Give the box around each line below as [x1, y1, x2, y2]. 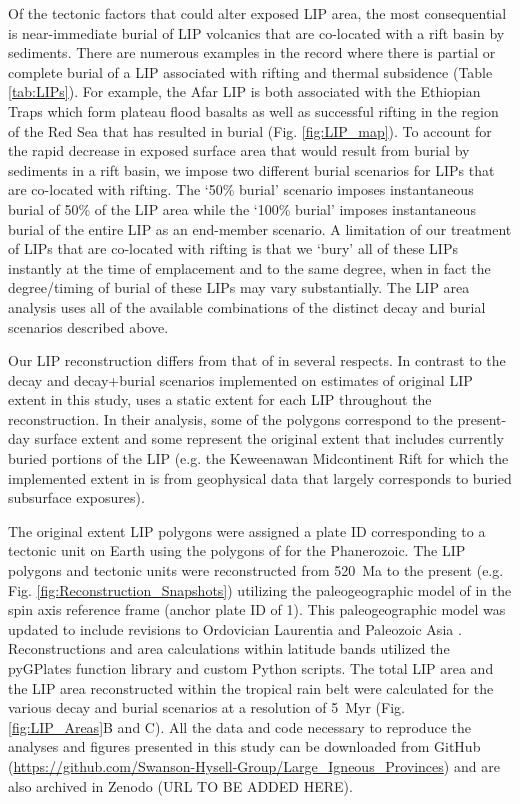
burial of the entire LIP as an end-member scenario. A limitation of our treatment [8, 218, 512, 239]
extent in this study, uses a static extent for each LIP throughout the [8, 389, 432, 410]
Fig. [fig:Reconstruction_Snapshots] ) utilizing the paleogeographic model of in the [8, 579, 512, 600]
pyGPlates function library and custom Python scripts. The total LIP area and [8, 658, 494, 678]
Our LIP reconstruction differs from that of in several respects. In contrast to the [8, 350, 506, 371]
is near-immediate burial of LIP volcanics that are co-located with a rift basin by [8, 22, 505, 43]
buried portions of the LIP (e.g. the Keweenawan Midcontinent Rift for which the [8, 448, 509, 469]
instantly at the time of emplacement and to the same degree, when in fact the [8, 257, 491, 278]
